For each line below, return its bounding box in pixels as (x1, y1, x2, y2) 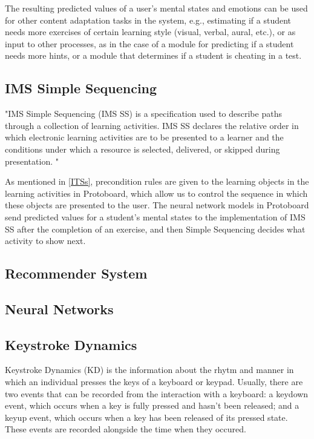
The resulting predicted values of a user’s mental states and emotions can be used (5, 2, 308, 14)
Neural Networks (5, 299, 114, 318)
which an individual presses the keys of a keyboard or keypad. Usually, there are (5, 375, 303, 388)
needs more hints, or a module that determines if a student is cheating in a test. (5, 49, 302, 62)
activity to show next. (5, 234, 86, 247)
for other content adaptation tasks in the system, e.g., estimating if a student (5, 13, 292, 26)
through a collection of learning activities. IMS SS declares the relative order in (5, 119, 299, 131)
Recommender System (5, 264, 148, 283)
